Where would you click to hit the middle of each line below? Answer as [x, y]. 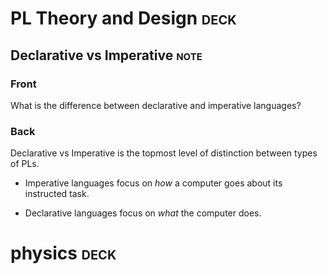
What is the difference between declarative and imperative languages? [156, 105]
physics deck [63, 253]
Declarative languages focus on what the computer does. [143, 213]
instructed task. [57, 194]
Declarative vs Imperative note [106, 55]
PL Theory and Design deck [123, 18]
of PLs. [25, 164]
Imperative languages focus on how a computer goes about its [153, 183]
